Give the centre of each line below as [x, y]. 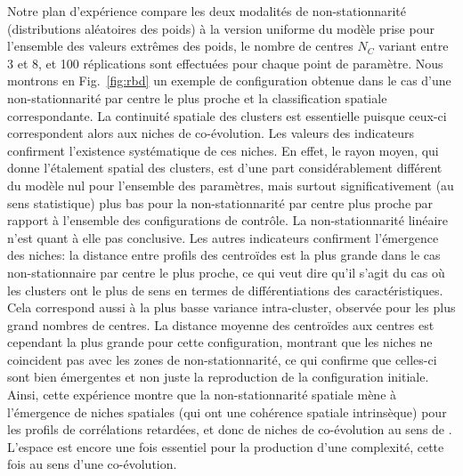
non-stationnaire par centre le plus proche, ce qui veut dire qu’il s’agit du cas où [226, 272]
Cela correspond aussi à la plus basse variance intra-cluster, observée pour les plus [231, 307]
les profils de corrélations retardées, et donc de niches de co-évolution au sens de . [230, 429]
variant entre [414, 46]
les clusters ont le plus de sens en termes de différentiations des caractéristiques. [225, 290]
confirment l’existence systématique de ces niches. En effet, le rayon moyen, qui [223, 150]
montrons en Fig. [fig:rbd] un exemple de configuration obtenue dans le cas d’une [229, 81]
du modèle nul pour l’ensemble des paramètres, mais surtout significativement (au [231, 185]
